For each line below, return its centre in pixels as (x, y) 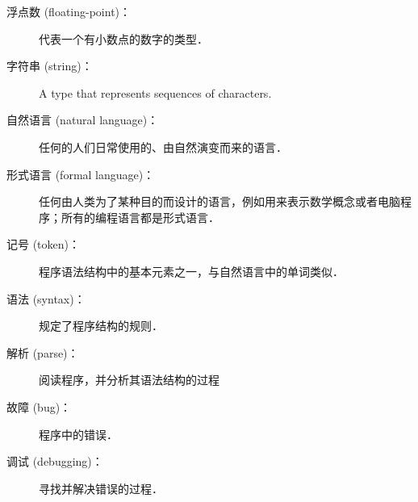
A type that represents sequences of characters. (155, 92)
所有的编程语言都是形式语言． (140, 217)
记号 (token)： (43, 244)
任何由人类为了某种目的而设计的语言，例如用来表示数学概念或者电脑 (219, 201)
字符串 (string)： (50, 66)
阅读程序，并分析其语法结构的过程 (129, 380)
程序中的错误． (78, 434)
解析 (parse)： (43, 352)
